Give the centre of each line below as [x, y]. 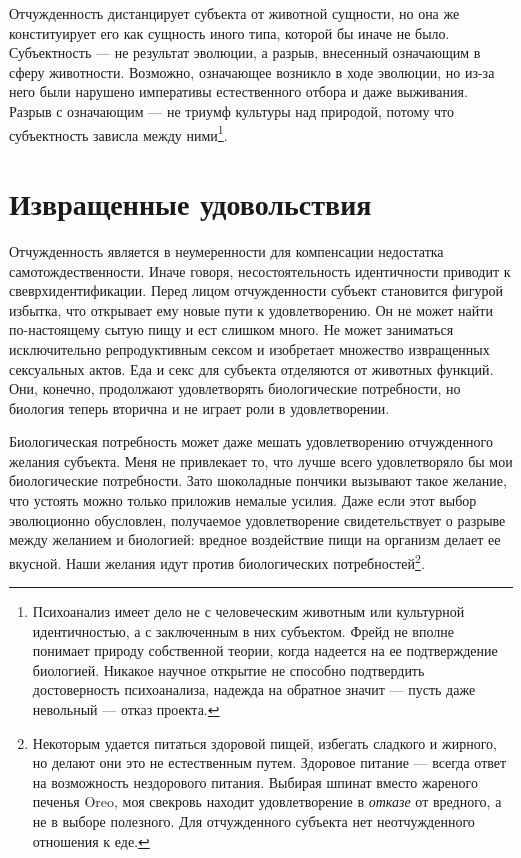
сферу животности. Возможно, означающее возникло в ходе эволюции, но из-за [252, 71]
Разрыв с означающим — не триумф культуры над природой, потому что [232, 110]
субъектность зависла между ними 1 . [118, 133]
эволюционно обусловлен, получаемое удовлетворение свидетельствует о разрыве [257, 519]
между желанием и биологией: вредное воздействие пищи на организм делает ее [255, 539]
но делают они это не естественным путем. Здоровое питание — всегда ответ [269, 762]
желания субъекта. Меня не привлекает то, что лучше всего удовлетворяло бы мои [261, 460]
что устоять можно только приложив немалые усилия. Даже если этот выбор [243, 500]
